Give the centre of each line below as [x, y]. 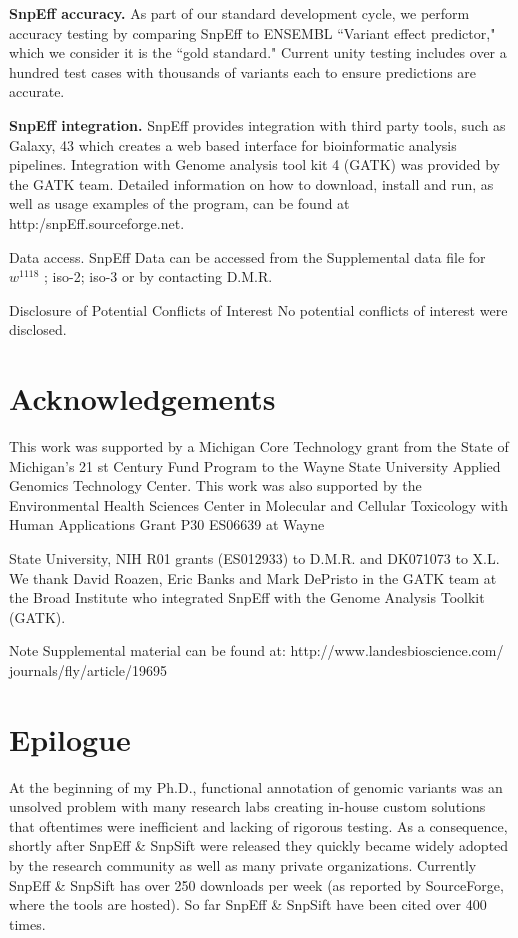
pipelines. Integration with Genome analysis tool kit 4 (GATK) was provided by [254, 164]
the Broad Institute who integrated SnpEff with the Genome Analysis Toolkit [247, 597]
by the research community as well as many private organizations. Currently [243, 865]
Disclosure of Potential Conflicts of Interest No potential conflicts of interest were [258, 309]
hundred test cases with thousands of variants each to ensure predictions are [243, 71]
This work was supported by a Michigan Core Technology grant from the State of [259, 446]
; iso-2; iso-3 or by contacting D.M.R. [158, 276]
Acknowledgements [142, 398]
